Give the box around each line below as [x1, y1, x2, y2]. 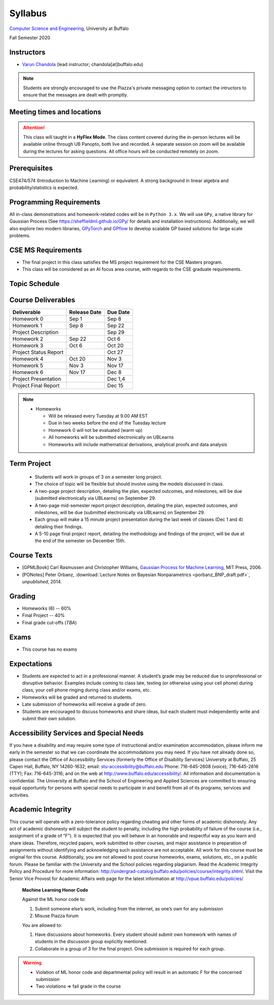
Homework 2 [12, 335, 43, 342]
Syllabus [9, 8, 47, 19]
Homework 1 [12, 322, 43, 329]
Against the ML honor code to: [22, 896, 86, 902]
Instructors [9, 48, 46, 56]
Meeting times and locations [9, 107, 101, 116]
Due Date [107, 309, 130, 316]
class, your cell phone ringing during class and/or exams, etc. [22, 687, 151, 693]
